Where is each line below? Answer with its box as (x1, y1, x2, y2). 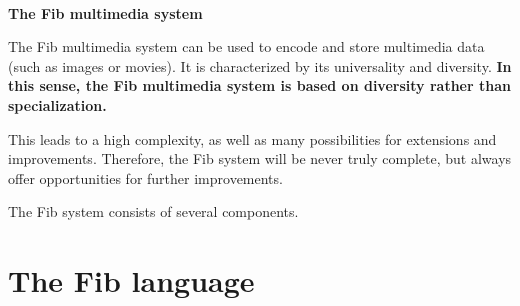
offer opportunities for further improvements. (8, 167, 283, 188)
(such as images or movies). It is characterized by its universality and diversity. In (8, 55, 512, 76)
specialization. (8, 94, 107, 115)
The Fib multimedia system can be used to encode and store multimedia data (8, 36, 485, 57)
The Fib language (8, 260, 255, 301)
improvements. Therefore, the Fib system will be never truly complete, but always (8, 148, 512, 169)
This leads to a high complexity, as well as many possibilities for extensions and (8, 128, 497, 149)
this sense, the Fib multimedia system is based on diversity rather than (8, 75, 511, 96)
